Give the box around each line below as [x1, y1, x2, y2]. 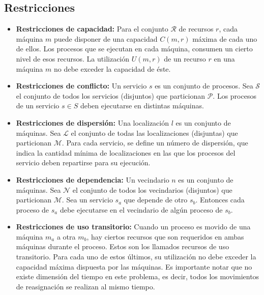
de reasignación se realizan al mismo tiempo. [16, 281, 155, 291]
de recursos [179, 23, 214, 34]
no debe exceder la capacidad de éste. [53, 63, 171, 74]
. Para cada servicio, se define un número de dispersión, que [62, 137, 248, 148]
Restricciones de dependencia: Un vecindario [16, 174, 169, 185]
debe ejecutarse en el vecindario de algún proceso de [60, 204, 223, 215]
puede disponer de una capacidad [53, 33, 158, 44]
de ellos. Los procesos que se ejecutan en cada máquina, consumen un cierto [16, 43, 253, 54]
